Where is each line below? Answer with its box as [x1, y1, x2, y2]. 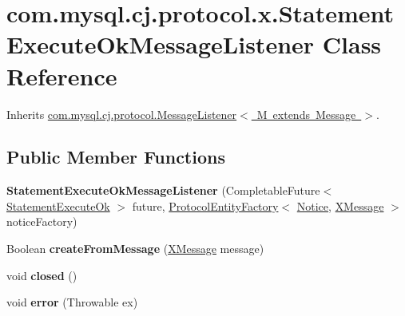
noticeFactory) [6, 213, 77, 230]
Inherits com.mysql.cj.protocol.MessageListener [6, 105, 237, 122]
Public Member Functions [6, 144, 225, 169]
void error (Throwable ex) [6, 294, 138, 310]
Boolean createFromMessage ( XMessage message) [6, 240, 264, 257]
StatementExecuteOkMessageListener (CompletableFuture [6, 182, 320, 199]
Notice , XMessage [296, 197, 384, 214]
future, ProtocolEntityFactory [132, 197, 279, 214]
